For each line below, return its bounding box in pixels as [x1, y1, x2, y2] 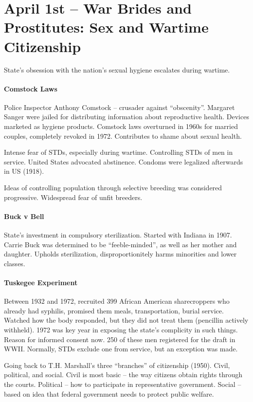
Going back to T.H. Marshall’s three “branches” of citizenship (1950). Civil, [4, 360, 230, 370]
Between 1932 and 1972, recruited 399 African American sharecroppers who [4, 296, 230, 306]
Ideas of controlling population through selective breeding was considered [4, 183, 222, 193]
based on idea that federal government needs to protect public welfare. [4, 388, 214, 399]
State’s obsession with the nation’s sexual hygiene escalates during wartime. [4, 64, 230, 74]
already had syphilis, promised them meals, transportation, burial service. [4, 305, 224, 315]
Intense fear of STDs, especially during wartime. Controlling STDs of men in [4, 147, 233, 157]
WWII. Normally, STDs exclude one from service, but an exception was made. [4, 344, 238, 354]
